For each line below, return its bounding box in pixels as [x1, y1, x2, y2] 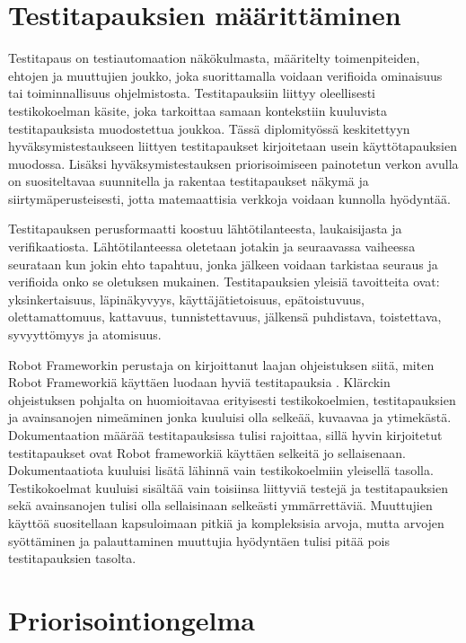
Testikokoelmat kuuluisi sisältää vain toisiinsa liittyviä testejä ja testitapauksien [8, 478, 448, 497]
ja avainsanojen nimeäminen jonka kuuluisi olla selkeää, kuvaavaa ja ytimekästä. [8, 408, 452, 427]
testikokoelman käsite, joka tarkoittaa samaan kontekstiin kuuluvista [8, 101, 388, 119]
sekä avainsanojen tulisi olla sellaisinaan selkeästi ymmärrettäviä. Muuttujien [8, 496, 433, 515]
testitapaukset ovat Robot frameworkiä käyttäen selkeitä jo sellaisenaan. [8, 443, 406, 462]
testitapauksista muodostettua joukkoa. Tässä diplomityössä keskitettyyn [8, 119, 410, 137]
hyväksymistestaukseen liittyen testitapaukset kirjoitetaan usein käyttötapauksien [8, 137, 458, 155]
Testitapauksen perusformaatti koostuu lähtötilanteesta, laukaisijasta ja [8, 219, 402, 238]
